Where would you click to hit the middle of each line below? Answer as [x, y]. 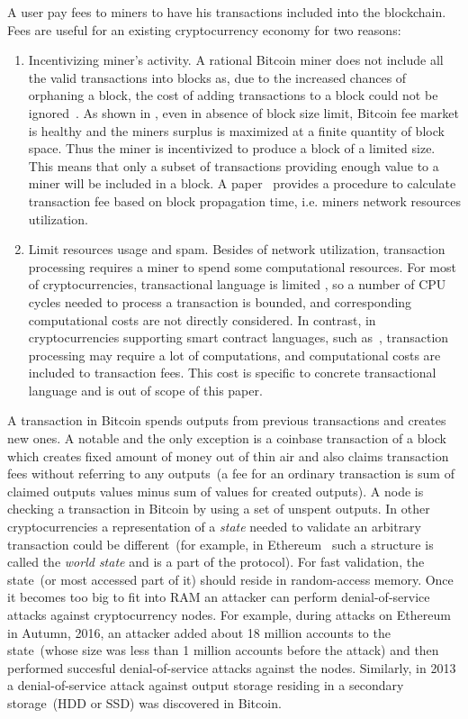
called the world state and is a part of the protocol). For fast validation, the [216, 562]
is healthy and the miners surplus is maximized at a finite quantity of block [236, 130]
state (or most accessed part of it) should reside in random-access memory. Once [230, 579]
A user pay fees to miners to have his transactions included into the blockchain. [227, 12]
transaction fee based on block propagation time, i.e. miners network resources [244, 200]
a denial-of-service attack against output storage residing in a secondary [206, 685]
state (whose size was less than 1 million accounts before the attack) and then [223, 650]
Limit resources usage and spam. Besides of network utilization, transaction [237, 249]
